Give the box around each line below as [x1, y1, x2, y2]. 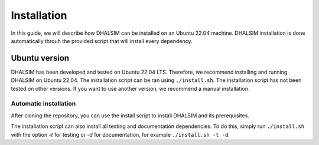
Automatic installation [11, 100, 76, 108]
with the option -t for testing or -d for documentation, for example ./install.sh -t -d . [11, 131, 230, 138]
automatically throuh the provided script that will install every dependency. [11, 37, 193, 44]
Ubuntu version [11, 53, 70, 63]
